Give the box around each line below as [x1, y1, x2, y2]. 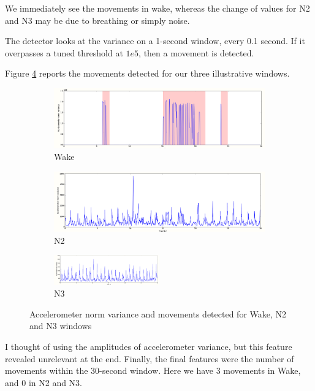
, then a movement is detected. [139, 46, 254, 59]
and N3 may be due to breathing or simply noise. [5, 13, 190, 26]
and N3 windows [29, 319, 92, 332]
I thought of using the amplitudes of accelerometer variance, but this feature [5, 340, 292, 353]
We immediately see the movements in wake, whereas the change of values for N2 [5, 2, 310, 14]
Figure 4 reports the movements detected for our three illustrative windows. [5, 67, 290, 80]
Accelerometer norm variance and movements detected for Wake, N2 [29, 307, 287, 320]
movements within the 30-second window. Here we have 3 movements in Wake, [5, 364, 301, 377]
